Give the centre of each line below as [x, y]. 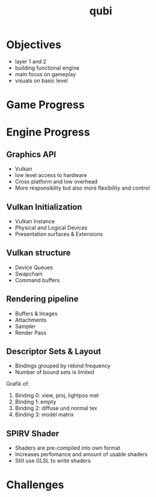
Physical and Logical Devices [51, 227]
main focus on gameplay [45, 74]
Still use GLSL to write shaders [53, 461]
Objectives [34, 45]
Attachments [31, 320]
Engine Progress [48, 132]
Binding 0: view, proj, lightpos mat [57, 396]
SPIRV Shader [33, 433]
